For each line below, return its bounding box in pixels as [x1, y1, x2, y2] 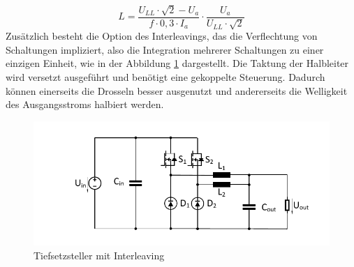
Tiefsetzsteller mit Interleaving [34, 247, 165, 262]
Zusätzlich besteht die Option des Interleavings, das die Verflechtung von [6, 29, 318, 43]
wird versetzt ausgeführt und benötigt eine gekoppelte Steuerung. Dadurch [6, 70, 325, 84]
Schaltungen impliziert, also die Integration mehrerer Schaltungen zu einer [6, 42, 324, 56]
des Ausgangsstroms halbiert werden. [6, 97, 164, 112]
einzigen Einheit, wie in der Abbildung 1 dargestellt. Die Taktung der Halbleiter [6, 56, 349, 70]
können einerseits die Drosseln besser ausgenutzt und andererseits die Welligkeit [6, 83, 348, 98]
